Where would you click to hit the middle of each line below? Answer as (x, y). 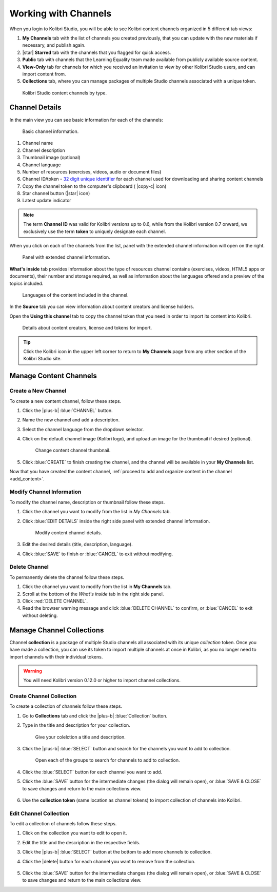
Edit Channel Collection (39, 813)
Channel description (44, 150)
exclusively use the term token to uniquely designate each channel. (95, 231)
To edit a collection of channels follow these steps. (63, 824)
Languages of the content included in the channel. (75, 295)
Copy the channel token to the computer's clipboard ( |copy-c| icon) (94, 186)
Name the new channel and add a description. (71, 420)
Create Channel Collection (43, 696)
